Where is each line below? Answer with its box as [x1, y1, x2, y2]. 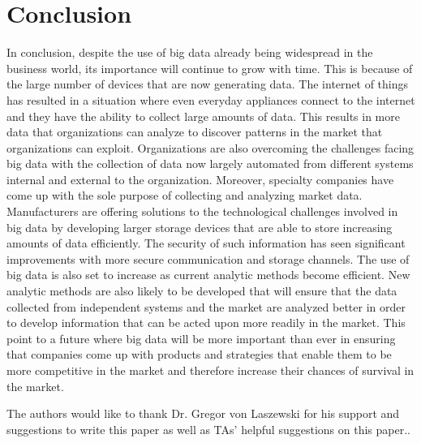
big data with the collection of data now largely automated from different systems [6, 155, 414, 172]
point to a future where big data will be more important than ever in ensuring [6, 329, 396, 346]
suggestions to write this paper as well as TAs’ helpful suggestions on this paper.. [6, 420, 410, 437]
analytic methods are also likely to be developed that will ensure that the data [6, 282, 397, 299]
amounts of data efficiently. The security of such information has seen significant [6, 234, 406, 252]
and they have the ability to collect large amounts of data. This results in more [6, 107, 400, 124]
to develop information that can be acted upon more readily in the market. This [6, 314, 406, 331]
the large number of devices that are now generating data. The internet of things [6, 75, 409, 92]
